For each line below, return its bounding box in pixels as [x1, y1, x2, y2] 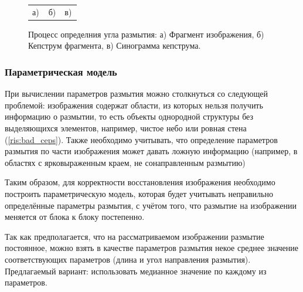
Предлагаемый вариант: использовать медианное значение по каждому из [5, 264, 267, 277]
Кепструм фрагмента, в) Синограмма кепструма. [28, 39, 201, 52]
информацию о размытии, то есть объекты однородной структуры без [5, 110, 253, 123]
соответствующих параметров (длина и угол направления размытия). [5, 253, 251, 265]
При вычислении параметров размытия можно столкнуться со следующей [5, 87, 268, 100]
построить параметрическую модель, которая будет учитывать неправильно [5, 188, 273, 199]
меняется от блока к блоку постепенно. [5, 210, 145, 223]
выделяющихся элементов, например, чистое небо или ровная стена [5, 122, 247, 134]
